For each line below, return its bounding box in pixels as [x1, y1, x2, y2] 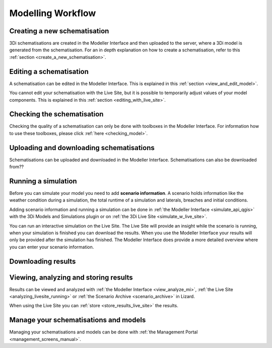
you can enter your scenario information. [9, 244, 94, 250]
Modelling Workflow [9, 8, 96, 19]
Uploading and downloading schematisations [9, 144, 155, 152]
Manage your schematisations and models [9, 316, 146, 324]
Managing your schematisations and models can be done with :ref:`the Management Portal [9, 329, 198, 335]
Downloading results [9, 257, 76, 265]
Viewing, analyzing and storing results [9, 273, 133, 282]
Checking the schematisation [9, 110, 104, 118]
